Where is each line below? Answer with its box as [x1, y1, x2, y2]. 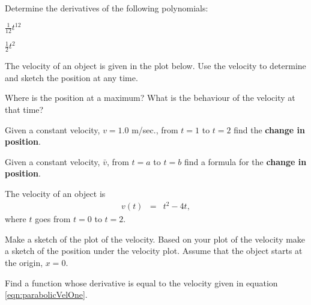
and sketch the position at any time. [5, 71, 138, 83]
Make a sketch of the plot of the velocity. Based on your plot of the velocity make [5, 232, 306, 245]
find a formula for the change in [184, 155, 307, 168]
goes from [35, 213, 71, 225]
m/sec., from [131, 123, 178, 136]
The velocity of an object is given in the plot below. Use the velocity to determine [5, 59, 306, 72]
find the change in [234, 123, 305, 136]
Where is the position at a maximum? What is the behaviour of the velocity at [5, 91, 295, 104]
